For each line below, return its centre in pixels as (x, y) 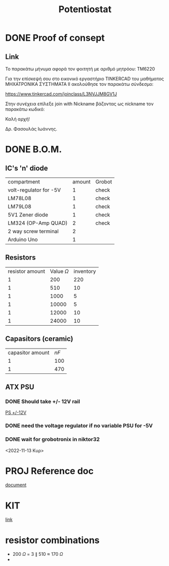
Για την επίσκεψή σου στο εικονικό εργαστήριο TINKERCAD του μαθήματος (85, 79)
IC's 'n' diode (27, 168)
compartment (24, 182)
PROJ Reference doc (49, 471)
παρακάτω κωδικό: (25, 109)
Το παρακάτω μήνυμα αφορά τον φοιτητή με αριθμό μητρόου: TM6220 (80, 69)
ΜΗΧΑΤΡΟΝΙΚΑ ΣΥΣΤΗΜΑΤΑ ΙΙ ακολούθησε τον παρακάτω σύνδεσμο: (79, 84)
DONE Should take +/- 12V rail (43, 401)
